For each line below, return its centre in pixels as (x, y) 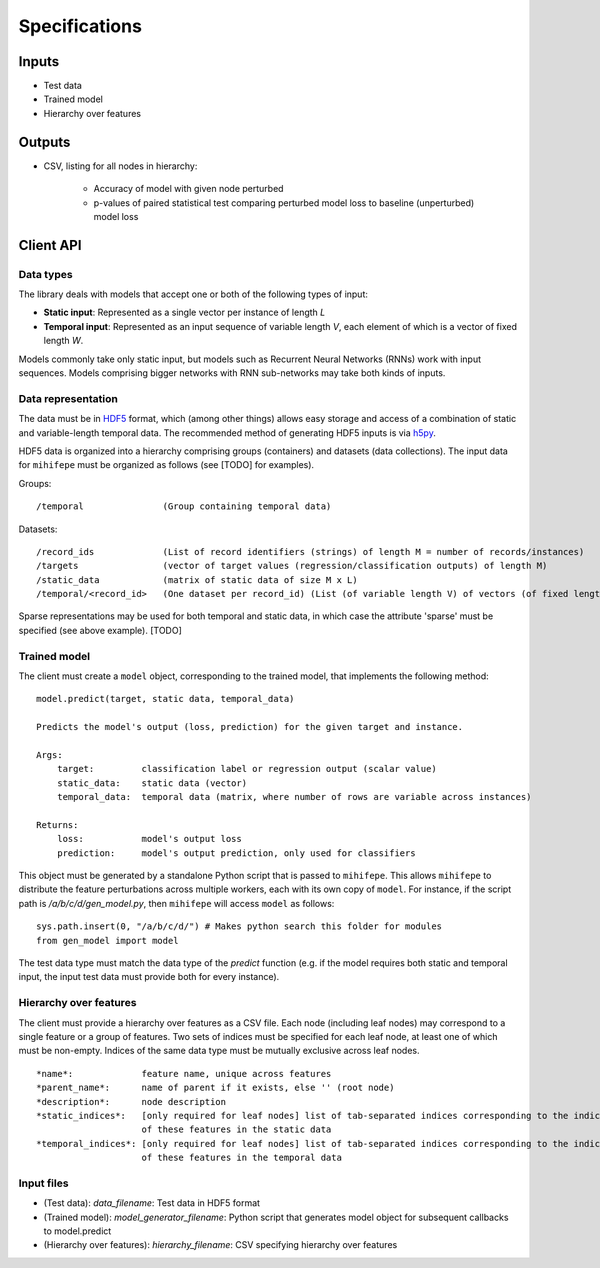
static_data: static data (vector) (152, 783)
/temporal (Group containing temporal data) (184, 506)
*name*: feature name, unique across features (184, 1073)
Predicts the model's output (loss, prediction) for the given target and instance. (250, 727)
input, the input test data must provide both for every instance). (149, 977)
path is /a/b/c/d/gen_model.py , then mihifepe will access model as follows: (176, 903)
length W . (63, 341)
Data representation (68, 398)
